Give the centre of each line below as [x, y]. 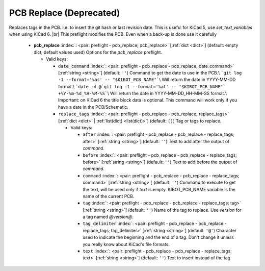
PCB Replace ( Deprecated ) [65, 13]
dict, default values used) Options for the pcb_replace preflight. [98, 52]
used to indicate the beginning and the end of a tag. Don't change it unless [158, 237]
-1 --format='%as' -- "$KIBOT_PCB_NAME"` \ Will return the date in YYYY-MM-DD [147, 80]
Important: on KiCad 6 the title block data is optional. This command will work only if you [148, 100]
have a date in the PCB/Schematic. [93, 107]
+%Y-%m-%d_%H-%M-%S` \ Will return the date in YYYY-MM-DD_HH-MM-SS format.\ [143, 94]
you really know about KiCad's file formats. [126, 244]
